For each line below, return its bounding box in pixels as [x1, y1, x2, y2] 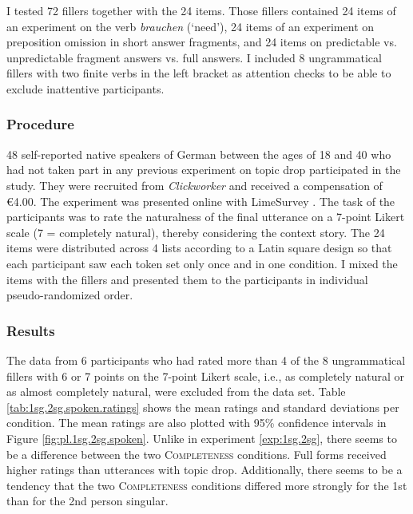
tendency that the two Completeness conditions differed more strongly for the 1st [6, 476, 407, 493]
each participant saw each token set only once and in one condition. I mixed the [6, 255, 398, 271]
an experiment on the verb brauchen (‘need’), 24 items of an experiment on [6, 18, 375, 34]
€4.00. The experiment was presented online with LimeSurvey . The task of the [6, 192, 395, 209]
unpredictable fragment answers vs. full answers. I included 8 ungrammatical [6, 49, 382, 65]
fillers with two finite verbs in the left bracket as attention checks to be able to [6, 65, 391, 81]
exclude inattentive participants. [6, 80, 165, 97]
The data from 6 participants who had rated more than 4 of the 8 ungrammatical [6, 351, 406, 368]
